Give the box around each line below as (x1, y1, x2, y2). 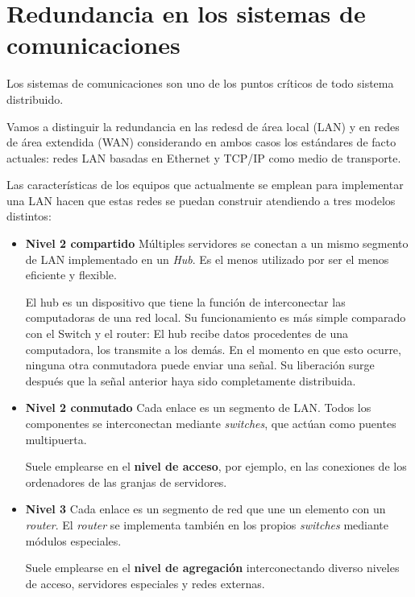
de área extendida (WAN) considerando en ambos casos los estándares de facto (6, 134, 396, 150)
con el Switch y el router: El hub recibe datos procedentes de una (25, 325, 349, 342)
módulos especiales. (25, 532, 122, 549)
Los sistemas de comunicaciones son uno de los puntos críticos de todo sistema (6, 75, 394, 92)
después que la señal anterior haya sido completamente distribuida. (25, 372, 356, 389)
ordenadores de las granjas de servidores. (25, 473, 227, 490)
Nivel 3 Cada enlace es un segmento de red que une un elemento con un (25, 500, 386, 517)
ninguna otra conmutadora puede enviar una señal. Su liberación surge (25, 356, 375, 373)
